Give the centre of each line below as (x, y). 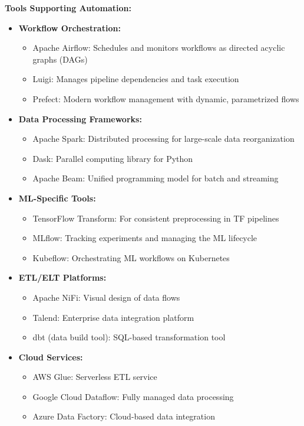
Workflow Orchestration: (70, 27)
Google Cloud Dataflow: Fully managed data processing (133, 396)
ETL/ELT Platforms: (62, 277)
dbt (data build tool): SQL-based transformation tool (129, 337)
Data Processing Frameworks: (80, 118)
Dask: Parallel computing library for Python (113, 158)
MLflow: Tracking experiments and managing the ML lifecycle (145, 238)
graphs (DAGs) (60, 59)
